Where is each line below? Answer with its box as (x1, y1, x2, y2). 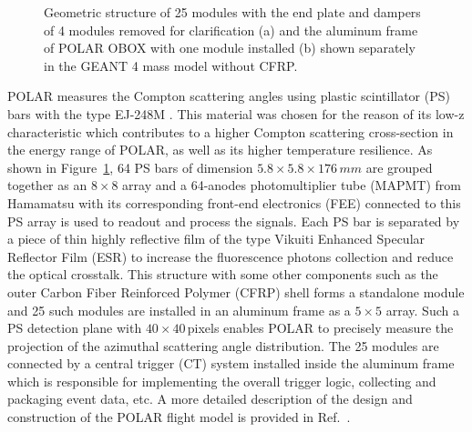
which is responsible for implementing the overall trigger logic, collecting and (7, 371, 436, 390)
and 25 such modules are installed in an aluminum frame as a (7, 300, 351, 319)
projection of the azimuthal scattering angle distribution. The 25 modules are (7, 336, 439, 355)
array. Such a (385, 300, 459, 319)
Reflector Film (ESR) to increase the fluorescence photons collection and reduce (7, 246, 454, 266)
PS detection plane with (7, 318, 142, 337)
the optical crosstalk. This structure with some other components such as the (7, 265, 438, 284)
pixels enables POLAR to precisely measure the (187, 318, 454, 337)
